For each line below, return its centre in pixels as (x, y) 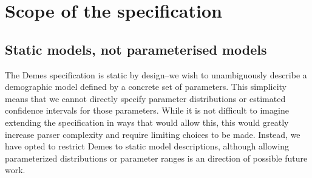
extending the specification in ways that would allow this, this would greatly (147, 122)
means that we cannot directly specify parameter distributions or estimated (145, 98)
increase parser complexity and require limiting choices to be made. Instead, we (153, 134)
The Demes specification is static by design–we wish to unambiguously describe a (156, 74)
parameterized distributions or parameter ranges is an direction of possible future (156, 158)
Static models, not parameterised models (136, 49)
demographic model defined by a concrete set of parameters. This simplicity (146, 87)
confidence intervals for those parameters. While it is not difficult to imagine (147, 110)
